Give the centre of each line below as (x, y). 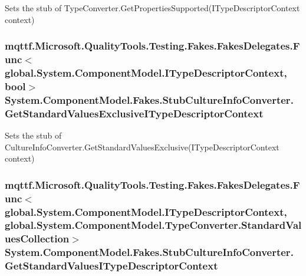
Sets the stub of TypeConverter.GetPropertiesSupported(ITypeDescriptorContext (152, 8)
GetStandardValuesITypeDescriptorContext (111, 266)
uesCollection (37, 239)
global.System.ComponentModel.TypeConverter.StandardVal (153, 225)
